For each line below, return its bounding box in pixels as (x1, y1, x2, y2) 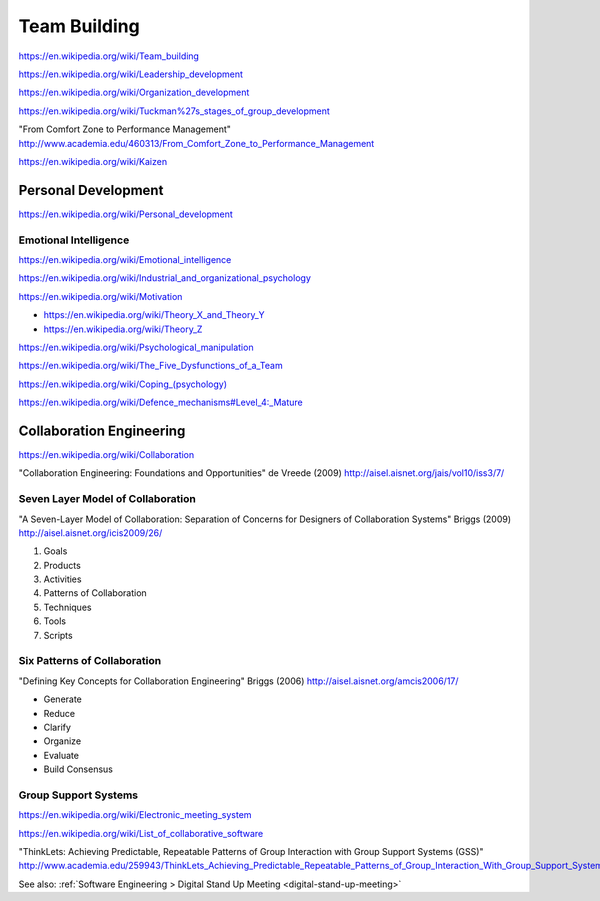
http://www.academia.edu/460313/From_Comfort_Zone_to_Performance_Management (18, 137, 375, 149)
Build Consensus (43, 763, 114, 775)
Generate (43, 693, 82, 705)
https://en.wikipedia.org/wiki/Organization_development (18, 86, 250, 99)
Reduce (43, 707, 75, 719)
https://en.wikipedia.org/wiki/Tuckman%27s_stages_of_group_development (18, 105, 330, 117)
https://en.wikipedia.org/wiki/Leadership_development (18, 68, 244, 80)
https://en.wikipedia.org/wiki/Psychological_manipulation (18, 341, 254, 353)
